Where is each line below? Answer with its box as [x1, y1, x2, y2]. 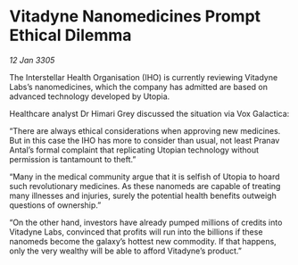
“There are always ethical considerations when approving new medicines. [9, 125, 281, 136]
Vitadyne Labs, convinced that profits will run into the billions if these [9, 226, 263, 237]
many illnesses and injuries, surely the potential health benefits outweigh [9, 190, 277, 201]
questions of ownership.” [9, 199, 102, 211]
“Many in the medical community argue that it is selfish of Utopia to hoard [9, 171, 280, 182]
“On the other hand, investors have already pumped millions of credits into [9, 217, 283, 228]
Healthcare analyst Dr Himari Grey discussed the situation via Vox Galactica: [9, 108, 290, 119]
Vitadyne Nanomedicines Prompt [9, 6, 261, 27]
